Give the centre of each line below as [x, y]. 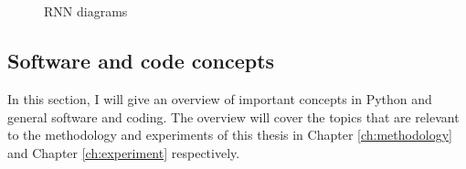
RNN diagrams [86, 11]
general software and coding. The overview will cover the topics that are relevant [233, 116]
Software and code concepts [141, 61]
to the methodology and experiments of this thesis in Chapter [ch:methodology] [230, 135]
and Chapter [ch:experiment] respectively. [124, 152]
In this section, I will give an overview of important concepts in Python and [220, 98]
